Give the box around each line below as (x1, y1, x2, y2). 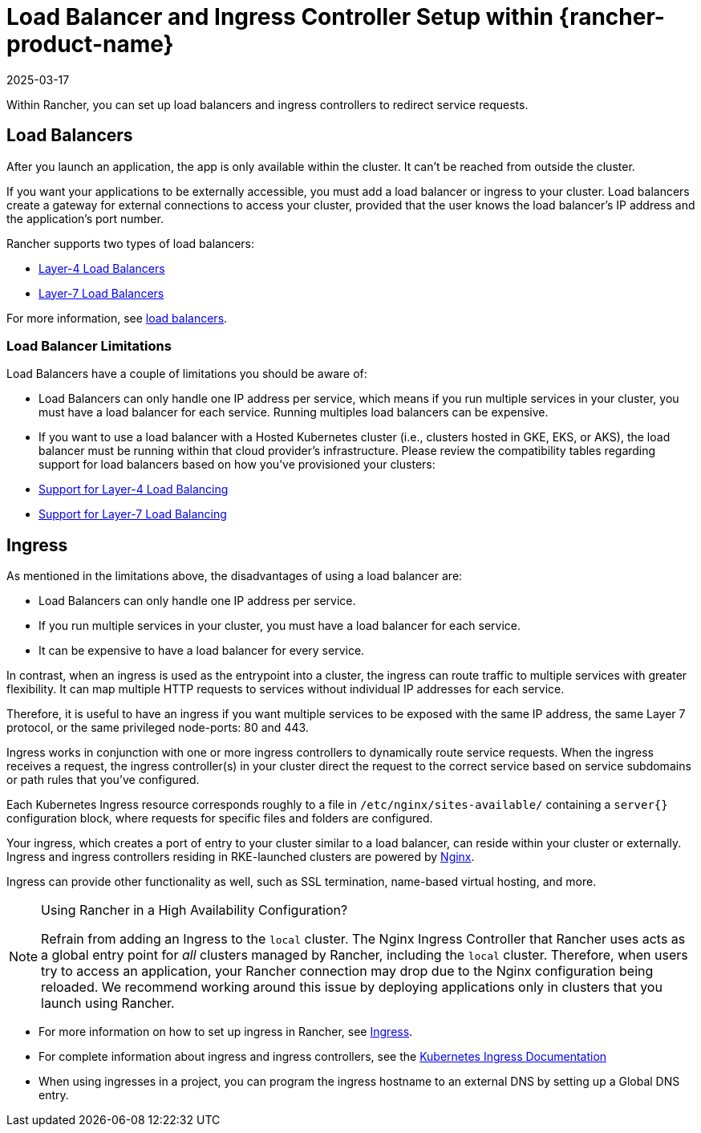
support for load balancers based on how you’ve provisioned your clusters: (38, 457, 436, 472)
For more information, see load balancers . (6, 311, 228, 325)
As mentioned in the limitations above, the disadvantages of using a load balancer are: (6, 569, 463, 583)
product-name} (6, 30, 174, 58)
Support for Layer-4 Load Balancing (38, 482, 229, 497)
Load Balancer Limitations (6, 337, 172, 354)
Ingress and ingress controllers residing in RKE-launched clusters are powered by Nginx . (6, 850, 475, 864)
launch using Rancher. (41, 995, 175, 1012)
